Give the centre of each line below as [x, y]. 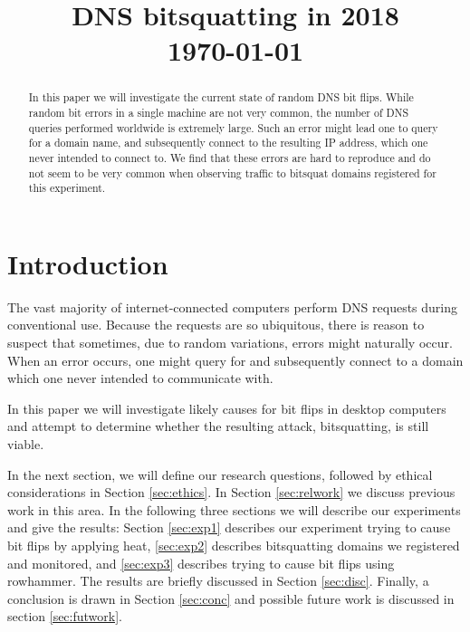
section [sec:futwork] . [65, 616]
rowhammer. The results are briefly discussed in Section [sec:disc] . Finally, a [218, 581]
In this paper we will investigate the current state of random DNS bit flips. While [221, 97]
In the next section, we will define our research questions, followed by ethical [220, 474]
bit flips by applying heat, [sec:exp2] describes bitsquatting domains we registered [234, 546]
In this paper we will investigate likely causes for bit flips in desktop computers [227, 408]
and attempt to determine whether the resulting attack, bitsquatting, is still [218, 426]
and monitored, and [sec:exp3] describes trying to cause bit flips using [201, 563]
